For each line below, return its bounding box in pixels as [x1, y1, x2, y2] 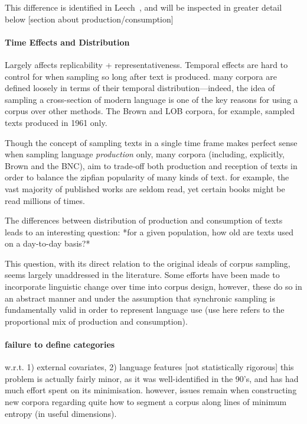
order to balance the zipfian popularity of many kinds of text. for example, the [5, 171, 289, 183]
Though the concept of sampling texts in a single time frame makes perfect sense [5, 136, 298, 148]
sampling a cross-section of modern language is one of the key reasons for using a [5, 93, 298, 105]
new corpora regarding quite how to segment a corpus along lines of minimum [5, 396, 287, 408]
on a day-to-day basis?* [5, 237, 90, 250]
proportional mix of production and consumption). [5, 315, 188, 327]
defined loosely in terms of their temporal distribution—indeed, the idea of [5, 82, 275, 94]
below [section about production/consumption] [5, 12, 174, 25]
